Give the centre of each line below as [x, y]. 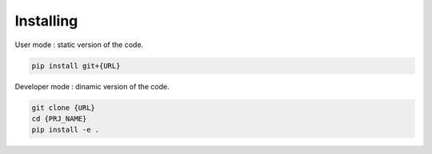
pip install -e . [66, 130]
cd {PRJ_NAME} [59, 118]
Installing [46, 21]
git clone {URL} [64, 107]
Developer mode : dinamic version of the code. [92, 86]
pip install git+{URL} [76, 65]
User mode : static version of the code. [79, 45]
